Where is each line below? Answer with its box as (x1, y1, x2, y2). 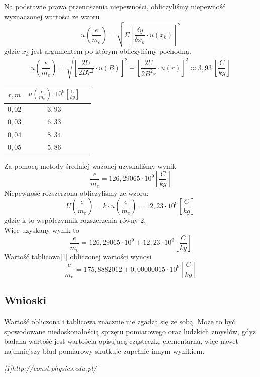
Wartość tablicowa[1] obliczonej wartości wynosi (4, 251, 152, 262)
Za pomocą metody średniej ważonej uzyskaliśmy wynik (4, 160, 177, 171)
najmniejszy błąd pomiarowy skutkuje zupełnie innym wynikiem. (4, 345, 205, 356)
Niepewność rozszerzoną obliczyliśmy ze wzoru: (4, 187, 149, 198)
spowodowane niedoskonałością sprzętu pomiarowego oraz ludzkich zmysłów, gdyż (4, 326, 256, 336)
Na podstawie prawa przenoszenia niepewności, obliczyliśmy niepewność (4, 1, 226, 11)
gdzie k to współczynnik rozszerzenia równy (4, 215, 138, 225)
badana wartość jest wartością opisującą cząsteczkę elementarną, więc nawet (4, 336, 238, 346)
